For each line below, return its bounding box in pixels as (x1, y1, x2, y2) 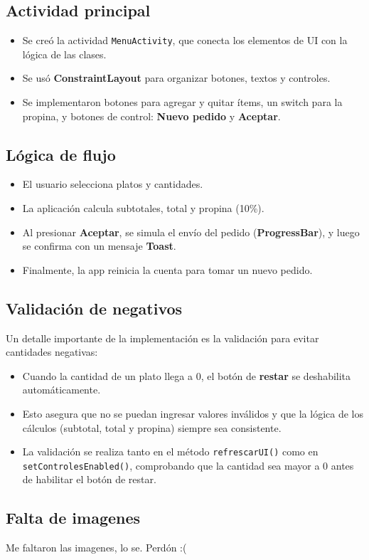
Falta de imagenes (6, 507, 141, 529)
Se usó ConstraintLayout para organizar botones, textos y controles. (22, 70, 331, 85)
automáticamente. (22, 382, 101, 397)
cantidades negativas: (6, 344, 98, 359)
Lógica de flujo (6, 143, 116, 165)
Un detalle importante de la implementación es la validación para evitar (6, 330, 319, 345)
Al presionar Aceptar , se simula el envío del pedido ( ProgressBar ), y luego (22, 224, 360, 239)
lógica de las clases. (22, 46, 107, 61)
